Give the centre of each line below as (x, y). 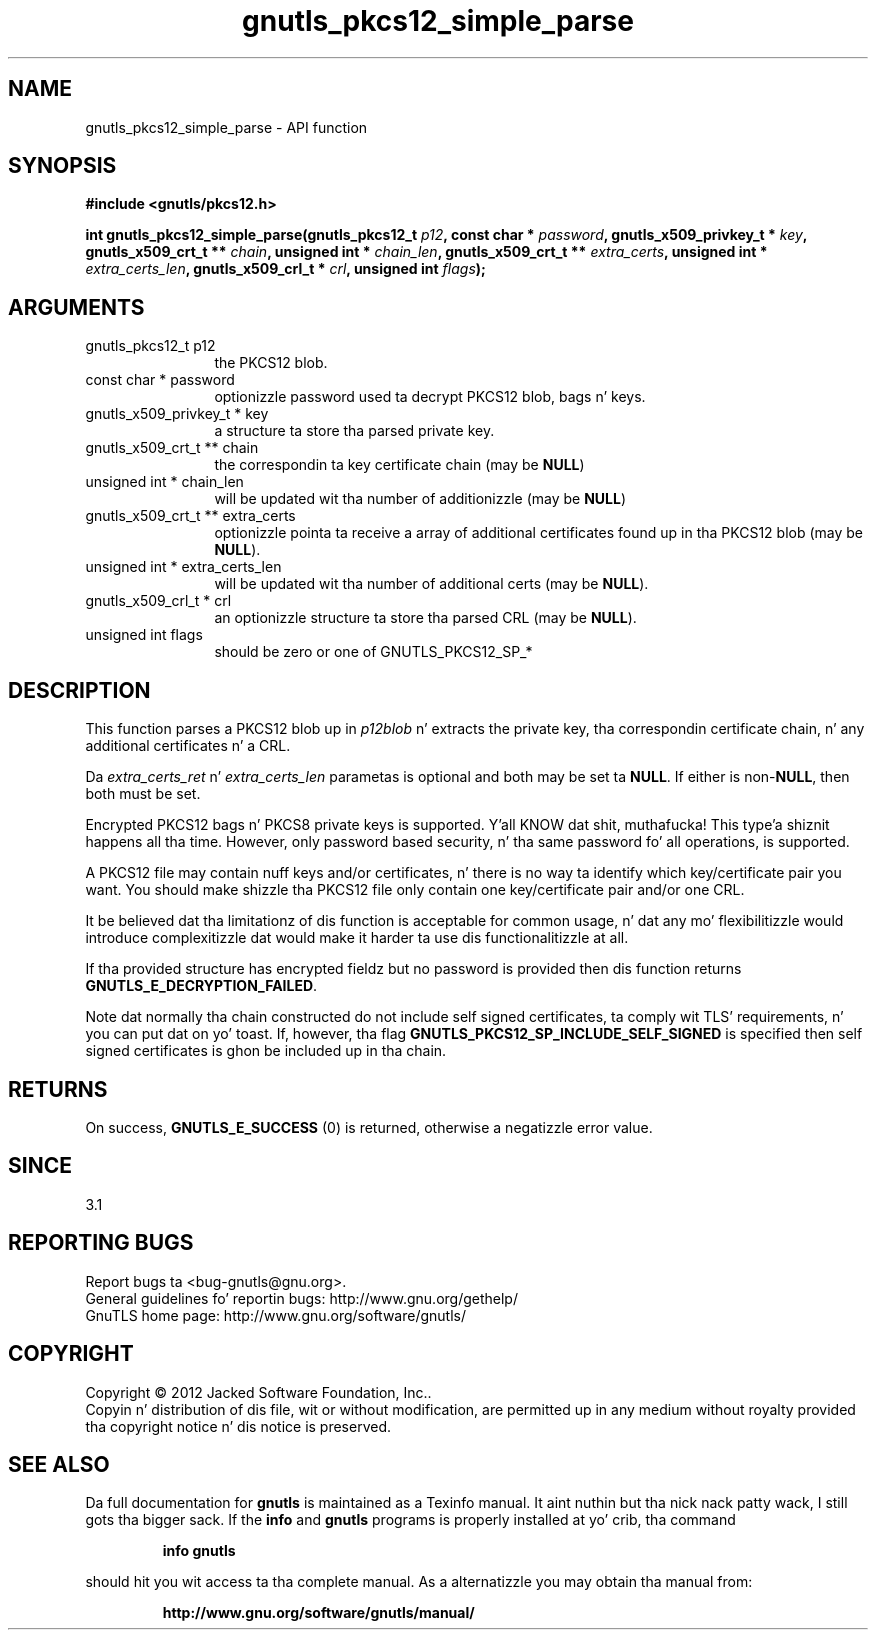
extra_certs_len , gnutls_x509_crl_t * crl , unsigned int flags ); (285, 269)
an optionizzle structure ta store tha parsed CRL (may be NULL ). (425, 618)
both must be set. (143, 794)
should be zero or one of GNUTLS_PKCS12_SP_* (373, 652)
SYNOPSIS (62, 166)
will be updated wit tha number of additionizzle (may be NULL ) (420, 499)
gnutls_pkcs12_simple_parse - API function (226, 127)
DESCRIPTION (79, 690)
